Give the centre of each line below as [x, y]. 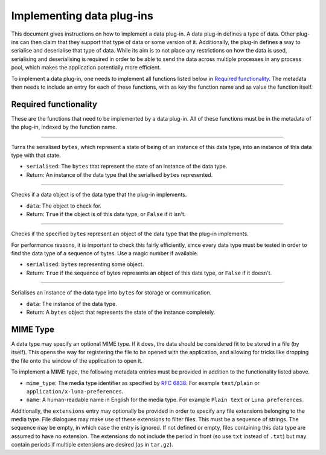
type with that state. [36, 155]
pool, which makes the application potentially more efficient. [86, 68]
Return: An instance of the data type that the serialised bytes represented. [120, 174]
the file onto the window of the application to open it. [77, 361]
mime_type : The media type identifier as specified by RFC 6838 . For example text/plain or [143, 383]
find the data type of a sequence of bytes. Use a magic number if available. [105, 253]
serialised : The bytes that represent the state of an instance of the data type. [127, 167]
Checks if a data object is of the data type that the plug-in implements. [99, 195]
